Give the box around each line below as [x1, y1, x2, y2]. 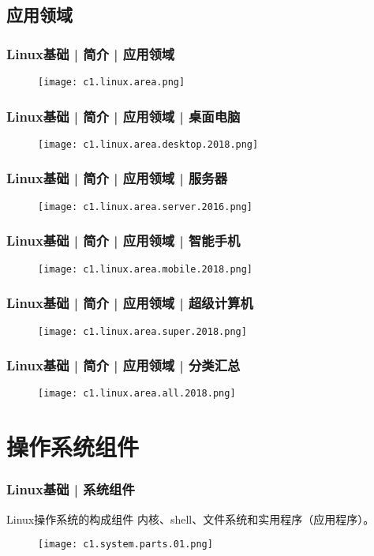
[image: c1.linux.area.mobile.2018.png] [38, 263, 253, 275]
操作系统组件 [6, 430, 140, 463]
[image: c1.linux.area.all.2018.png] [38, 388, 236, 400]
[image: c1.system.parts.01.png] [38, 539, 213, 550]
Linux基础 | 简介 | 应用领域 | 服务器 [6, 168, 228, 188]
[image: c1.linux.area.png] [38, 77, 185, 88]
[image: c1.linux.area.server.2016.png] [38, 201, 253, 212]
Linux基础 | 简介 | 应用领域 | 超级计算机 [6, 293, 253, 313]
